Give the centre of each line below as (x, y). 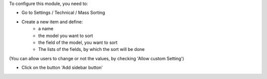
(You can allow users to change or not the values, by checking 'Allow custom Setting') (97, 58)
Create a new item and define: (52, 22)
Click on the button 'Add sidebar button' (62, 68)
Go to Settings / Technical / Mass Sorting (63, 13)
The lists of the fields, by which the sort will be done (91, 49)
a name (46, 29)
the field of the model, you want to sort (78, 42)
